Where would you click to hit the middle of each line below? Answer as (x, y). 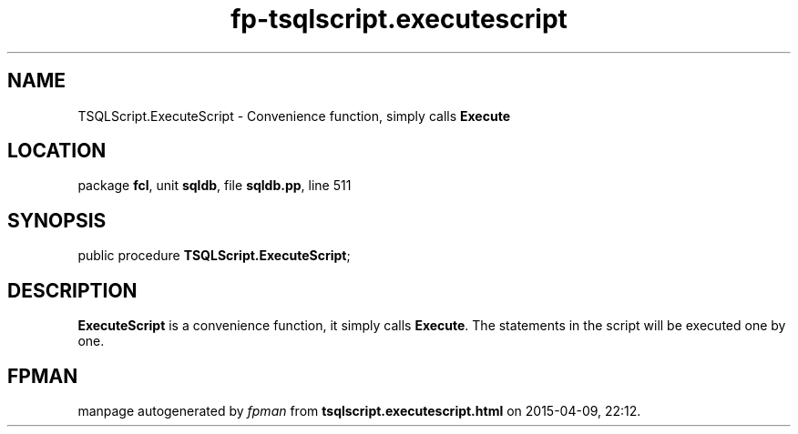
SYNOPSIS (57, 220)
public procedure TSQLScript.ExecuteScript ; (214, 256)
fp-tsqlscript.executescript (399, 19)
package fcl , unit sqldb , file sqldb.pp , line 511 (215, 186)
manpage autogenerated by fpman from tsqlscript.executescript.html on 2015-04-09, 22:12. (359, 410)
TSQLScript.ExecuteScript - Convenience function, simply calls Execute (294, 116)
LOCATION (57, 151)
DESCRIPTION (72, 290)
